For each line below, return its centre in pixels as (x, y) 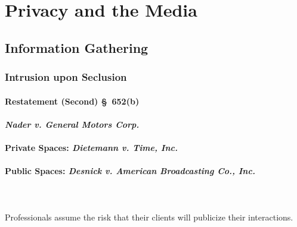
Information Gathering (77, 47)
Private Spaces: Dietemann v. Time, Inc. (91, 147)
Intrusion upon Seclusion (66, 77)
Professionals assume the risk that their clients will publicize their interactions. (149, 217)
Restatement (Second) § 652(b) (72, 101)
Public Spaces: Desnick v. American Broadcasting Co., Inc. (130, 171)
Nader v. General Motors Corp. (72, 124)
